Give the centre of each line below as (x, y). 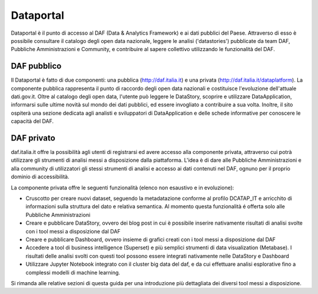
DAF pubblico (36, 66)
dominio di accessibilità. (40, 177)
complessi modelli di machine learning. (73, 272)
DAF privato (33, 138)
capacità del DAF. (32, 121)
